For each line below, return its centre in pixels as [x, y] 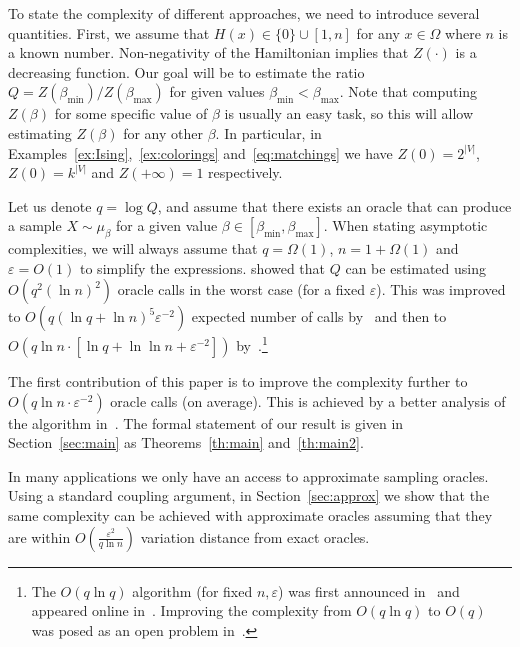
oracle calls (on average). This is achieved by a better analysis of [308, 400]
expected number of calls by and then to [319, 316]
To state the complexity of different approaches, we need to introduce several [244, 13]
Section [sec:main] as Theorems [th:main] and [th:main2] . [186, 442]
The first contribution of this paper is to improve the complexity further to [238, 380]
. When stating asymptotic [405, 225]
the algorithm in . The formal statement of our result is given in [206, 422]
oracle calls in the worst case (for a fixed [241, 289]
